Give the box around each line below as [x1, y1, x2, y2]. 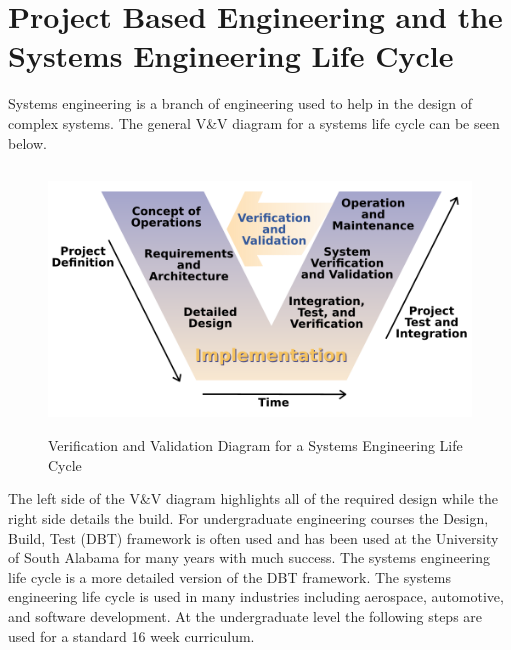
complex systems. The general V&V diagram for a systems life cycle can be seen [8, 112, 500, 133]
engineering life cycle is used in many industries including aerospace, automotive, [8, 586, 504, 607]
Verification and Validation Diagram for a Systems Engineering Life [48, 435, 463, 456]
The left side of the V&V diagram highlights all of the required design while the [8, 488, 498, 509]
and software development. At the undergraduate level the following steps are [8, 606, 483, 626]
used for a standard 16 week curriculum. [8, 625, 255, 646]
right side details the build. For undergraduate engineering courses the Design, [8, 508, 489, 529]
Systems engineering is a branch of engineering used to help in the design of [8, 93, 473, 114]
